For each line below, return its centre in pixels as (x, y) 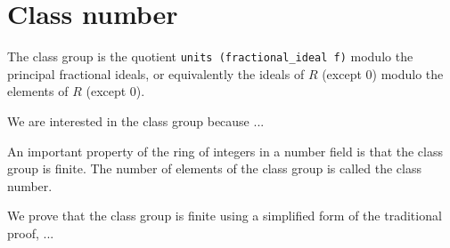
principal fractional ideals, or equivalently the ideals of (156, 73)
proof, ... (31, 232)
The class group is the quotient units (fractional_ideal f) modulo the (210, 56)
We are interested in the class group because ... (136, 120)
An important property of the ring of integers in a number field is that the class (225, 151)
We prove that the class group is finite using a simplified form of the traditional (225, 216)
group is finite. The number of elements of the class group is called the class (214, 168)
